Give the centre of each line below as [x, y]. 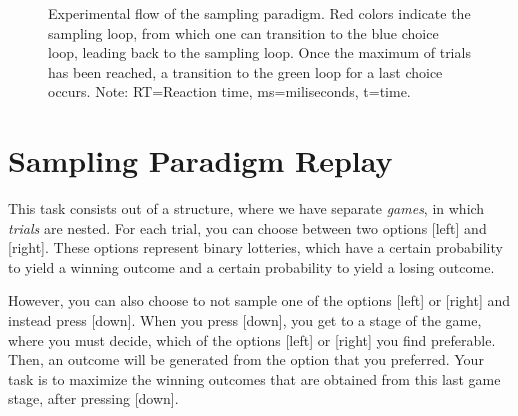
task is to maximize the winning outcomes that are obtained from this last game [254, 378]
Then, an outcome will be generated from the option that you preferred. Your [246, 359]
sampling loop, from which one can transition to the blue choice [243, 32]
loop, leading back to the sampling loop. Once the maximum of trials [259, 52]
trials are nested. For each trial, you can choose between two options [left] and [247, 227]
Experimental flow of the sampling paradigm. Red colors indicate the [259, 13]
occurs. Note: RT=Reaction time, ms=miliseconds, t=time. [229, 91]
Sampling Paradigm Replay [200, 160]
